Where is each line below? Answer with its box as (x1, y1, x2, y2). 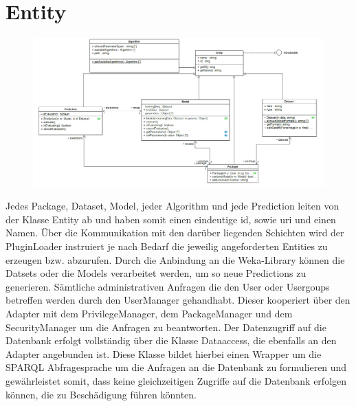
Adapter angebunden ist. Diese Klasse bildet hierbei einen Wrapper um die (5, 346, 322, 361)
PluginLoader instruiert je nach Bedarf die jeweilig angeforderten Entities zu (5, 239, 328, 253)
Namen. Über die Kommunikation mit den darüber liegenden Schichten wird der (5, 225, 344, 240)
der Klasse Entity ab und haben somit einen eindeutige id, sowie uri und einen (5, 212, 336, 226)
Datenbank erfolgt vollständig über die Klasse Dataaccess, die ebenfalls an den (5, 333, 337, 348)
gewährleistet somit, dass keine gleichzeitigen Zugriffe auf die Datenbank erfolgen (5, 373, 347, 387)
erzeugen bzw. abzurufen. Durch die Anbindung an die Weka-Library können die (5, 252, 345, 267)
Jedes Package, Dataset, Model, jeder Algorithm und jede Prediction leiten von (5, 199, 340, 213)
